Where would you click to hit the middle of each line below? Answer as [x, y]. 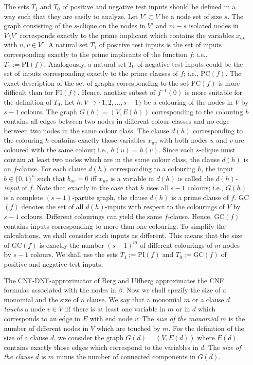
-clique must [217, 149]
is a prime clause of [200, 197]
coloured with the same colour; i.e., [56, 149]
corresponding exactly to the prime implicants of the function [96, 54]
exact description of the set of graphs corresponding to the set [97, 82]
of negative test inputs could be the [190, 64]
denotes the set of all [53, 207]
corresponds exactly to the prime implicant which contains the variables [127, 35]
